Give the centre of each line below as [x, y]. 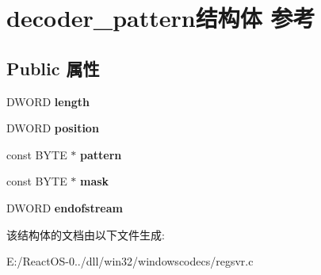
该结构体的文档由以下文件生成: [86, 234]
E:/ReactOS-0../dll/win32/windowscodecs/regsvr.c [130, 261]
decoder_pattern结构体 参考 [161, 18]
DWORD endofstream [65, 207]
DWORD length [48, 101]
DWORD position [53, 128]
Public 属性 [53, 68]
